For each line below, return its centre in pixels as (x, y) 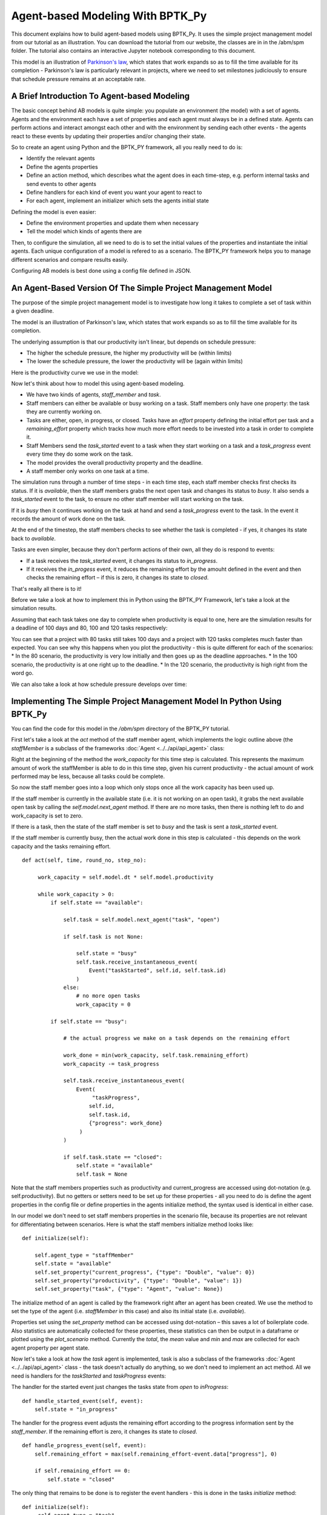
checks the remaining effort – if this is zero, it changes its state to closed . (117, 578)
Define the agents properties (62, 167)
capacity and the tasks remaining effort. (61, 846)
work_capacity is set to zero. (47, 816)
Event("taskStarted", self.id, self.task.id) (157, 971)
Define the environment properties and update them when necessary (113, 223)
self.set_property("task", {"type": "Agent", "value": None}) (129, 1289)
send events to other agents (61, 184)
